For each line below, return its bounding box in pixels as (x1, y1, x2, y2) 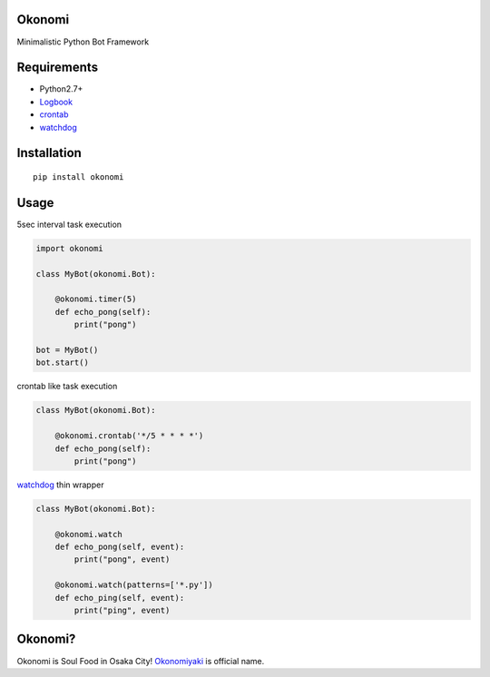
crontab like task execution (16, 381, 118, 392)
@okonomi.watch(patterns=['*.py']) (54, 580, 213, 590)
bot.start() (35, 358, 90, 368)
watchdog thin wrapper (16, 479, 104, 490)
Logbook (39, 96, 73, 107)
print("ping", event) (73, 605, 171, 616)
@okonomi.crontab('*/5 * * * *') (54, 431, 204, 441)
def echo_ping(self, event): (54, 593, 185, 603)
